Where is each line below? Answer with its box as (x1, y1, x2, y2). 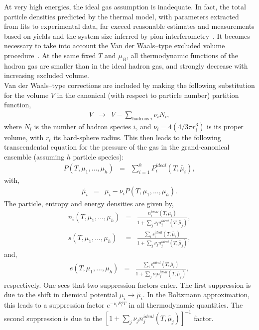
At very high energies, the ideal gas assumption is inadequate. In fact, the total (4, 1, 246, 11)
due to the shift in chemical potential (4, 289, 118, 300)
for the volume (4, 89, 49, 100)
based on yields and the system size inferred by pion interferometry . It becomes (4, 30, 250, 41)
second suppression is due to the (4, 313, 103, 323)
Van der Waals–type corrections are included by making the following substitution (4, 80, 255, 90)
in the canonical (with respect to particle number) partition (57, 89, 239, 100)
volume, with (4, 132, 44, 142)
